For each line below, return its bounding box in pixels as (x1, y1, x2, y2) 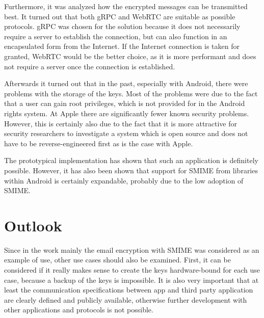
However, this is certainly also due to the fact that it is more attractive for (4, 118, 237, 128)
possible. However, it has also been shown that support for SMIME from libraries (4, 165, 258, 175)
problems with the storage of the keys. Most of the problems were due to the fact (4, 88, 258, 98)
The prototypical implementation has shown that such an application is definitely (4, 155, 258, 166)
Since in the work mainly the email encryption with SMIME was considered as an (4, 244, 259, 255)
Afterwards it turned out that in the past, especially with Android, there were (4, 78, 248, 89)
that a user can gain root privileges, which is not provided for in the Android (4, 98, 245, 109)
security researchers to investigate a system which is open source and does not (4, 128, 248, 139)
